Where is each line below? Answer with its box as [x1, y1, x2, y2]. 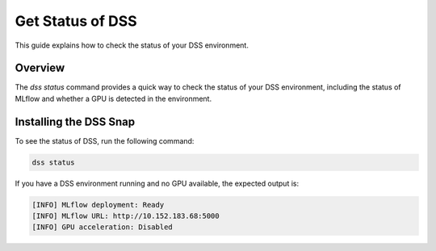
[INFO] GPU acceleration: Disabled [31, 223, 173, 232]
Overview [15, 61, 65, 75]
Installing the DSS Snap [15, 115, 136, 128]
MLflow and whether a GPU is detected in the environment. [15, 94, 212, 103]
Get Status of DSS [15, 12, 137, 30]
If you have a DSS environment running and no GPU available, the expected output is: [15, 178, 299, 188]
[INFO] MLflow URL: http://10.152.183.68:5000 [31, 211, 220, 221]
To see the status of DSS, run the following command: [15, 136, 195, 145]
